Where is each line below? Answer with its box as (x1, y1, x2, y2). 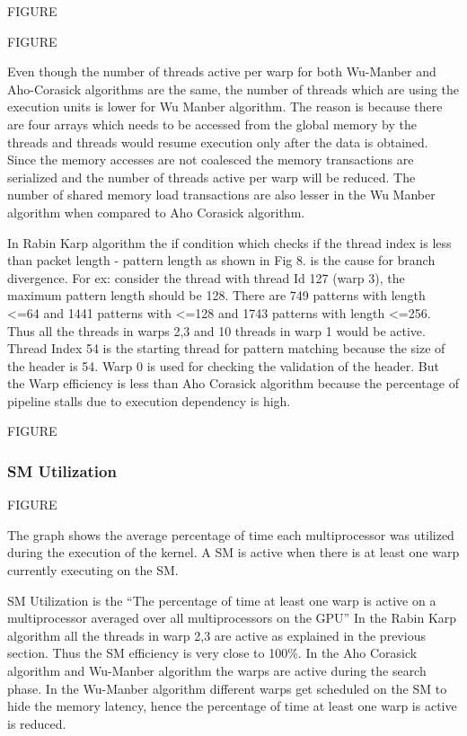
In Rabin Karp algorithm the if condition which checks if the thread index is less (7, 233, 452, 252)
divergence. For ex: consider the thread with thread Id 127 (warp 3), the (7, 268, 405, 287)
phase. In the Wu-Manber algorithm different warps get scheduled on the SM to (7, 678, 447, 697)
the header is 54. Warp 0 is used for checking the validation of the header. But (7, 356, 439, 375)
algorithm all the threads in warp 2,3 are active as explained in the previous (7, 625, 426, 644)
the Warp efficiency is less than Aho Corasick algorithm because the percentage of (7, 374, 459, 393)
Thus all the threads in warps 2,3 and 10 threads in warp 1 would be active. (7, 321, 426, 340)
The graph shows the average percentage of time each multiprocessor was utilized (7, 525, 454, 544)
